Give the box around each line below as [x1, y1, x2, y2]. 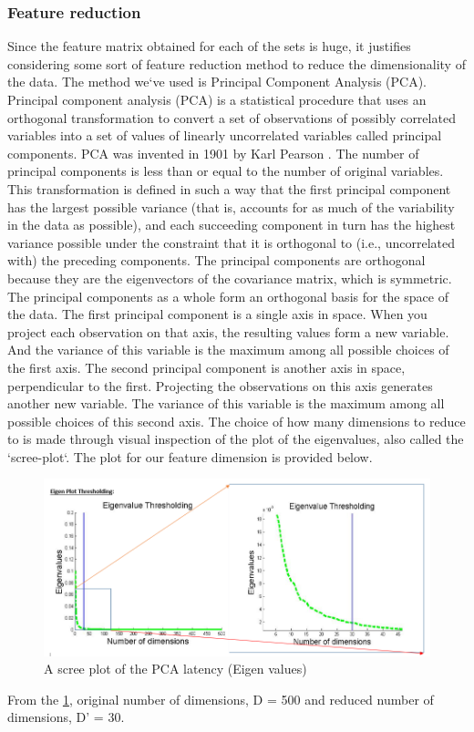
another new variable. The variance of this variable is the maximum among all [7, 394, 445, 413]
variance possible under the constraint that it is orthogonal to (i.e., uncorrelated [7, 232, 455, 252]
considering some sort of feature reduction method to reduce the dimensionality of [7, 54, 466, 73]
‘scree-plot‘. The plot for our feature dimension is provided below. [7, 447, 373, 466]
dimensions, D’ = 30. [7, 707, 125, 727]
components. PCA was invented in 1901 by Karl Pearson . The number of [7, 143, 419, 162]
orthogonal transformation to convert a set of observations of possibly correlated [7, 108, 456, 127]
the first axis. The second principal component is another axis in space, [7, 357, 406, 376]
